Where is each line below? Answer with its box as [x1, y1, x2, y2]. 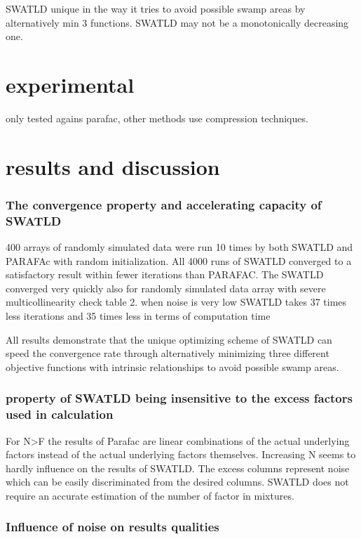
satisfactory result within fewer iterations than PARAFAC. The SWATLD [6, 267, 324, 282]
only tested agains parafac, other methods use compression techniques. [6, 110, 308, 125]
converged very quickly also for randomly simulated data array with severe [6, 280, 326, 295]
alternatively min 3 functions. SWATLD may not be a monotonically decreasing [6, 15, 349, 30]
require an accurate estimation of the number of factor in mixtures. [6, 488, 294, 502]
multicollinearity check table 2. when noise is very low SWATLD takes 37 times [6, 294, 347, 309]
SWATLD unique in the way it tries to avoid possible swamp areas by [6, 1, 306, 15]
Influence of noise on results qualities [6, 518, 219, 535]
